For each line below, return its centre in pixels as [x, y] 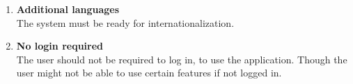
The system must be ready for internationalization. [125, 22]
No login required [60, 46]
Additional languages [68, 9]
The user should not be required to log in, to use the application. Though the [182, 59]
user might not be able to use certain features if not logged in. [149, 73]
